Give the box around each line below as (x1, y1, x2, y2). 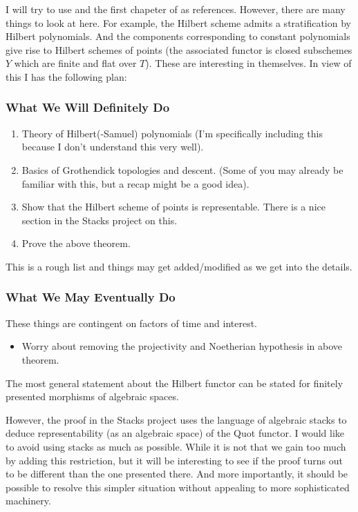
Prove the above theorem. (21, 236, 131, 250)
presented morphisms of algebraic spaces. (6, 389, 179, 404)
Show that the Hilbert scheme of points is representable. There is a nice (21, 199, 326, 214)
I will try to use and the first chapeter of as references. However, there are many (6, 2, 346, 16)
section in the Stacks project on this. (21, 213, 178, 227)
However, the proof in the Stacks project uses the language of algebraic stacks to (6, 412, 347, 426)
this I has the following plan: (6, 69, 127, 83)
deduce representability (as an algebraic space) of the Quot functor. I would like (6, 426, 344, 440)
